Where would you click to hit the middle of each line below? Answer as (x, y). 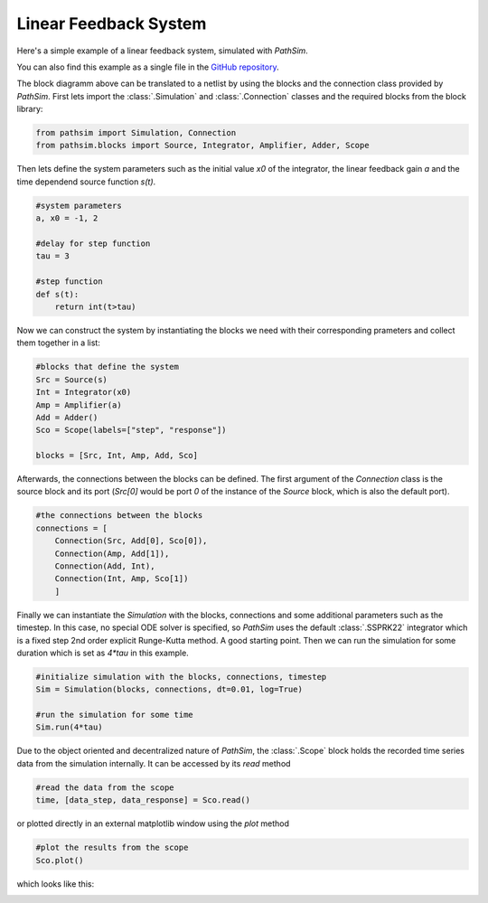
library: (30, 109)
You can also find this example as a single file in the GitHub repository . (148, 67)
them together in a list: (59, 343)
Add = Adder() (67, 417)
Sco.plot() (60, 860)
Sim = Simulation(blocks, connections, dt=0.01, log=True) (169, 690)
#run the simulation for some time (114, 715)
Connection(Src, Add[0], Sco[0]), (131, 541)
